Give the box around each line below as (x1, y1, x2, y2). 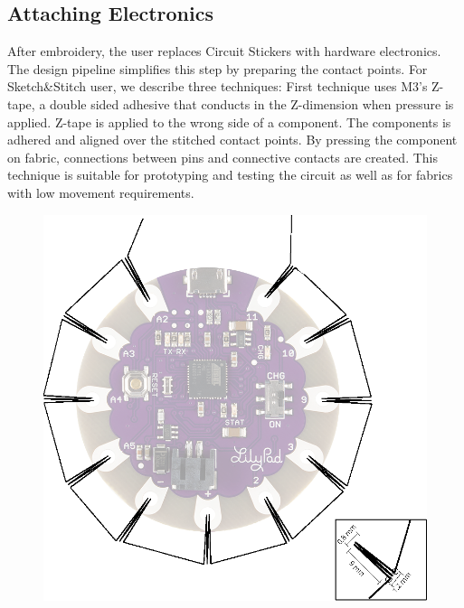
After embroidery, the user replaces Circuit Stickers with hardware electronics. (7, 42, 441, 61)
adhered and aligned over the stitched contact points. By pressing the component (7, 130, 458, 149)
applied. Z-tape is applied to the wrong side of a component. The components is (7, 112, 451, 131)
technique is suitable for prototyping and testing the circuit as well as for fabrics (7, 165, 453, 184)
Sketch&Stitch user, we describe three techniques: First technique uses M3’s (7, 77, 428, 96)
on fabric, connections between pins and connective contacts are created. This (7, 147, 438, 166)
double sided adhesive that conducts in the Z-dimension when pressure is (50, 94, 454, 113)
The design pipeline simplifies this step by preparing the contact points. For (7, 59, 428, 78)
